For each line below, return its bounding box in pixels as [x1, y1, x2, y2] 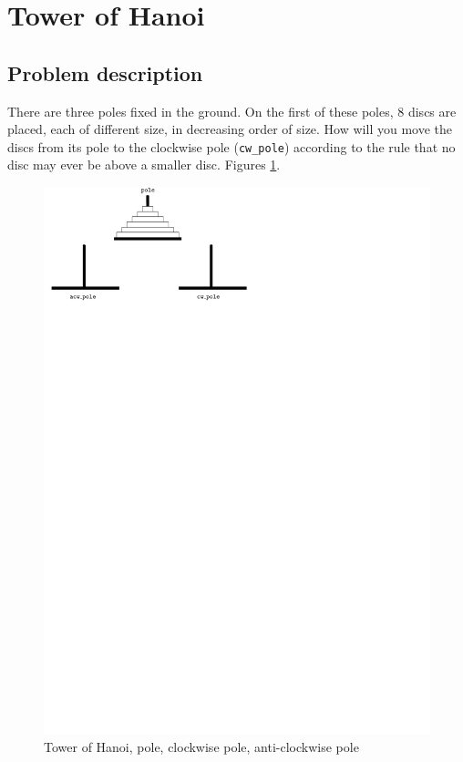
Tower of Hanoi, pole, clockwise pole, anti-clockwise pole [44, 736, 359, 756]
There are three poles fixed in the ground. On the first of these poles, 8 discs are [7, 101, 457, 120]
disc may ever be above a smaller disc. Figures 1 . [7, 155, 281, 174]
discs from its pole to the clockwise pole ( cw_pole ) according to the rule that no [7, 137, 456, 156]
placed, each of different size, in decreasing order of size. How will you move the [7, 119, 452, 139]
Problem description [7, 58, 203, 87]
